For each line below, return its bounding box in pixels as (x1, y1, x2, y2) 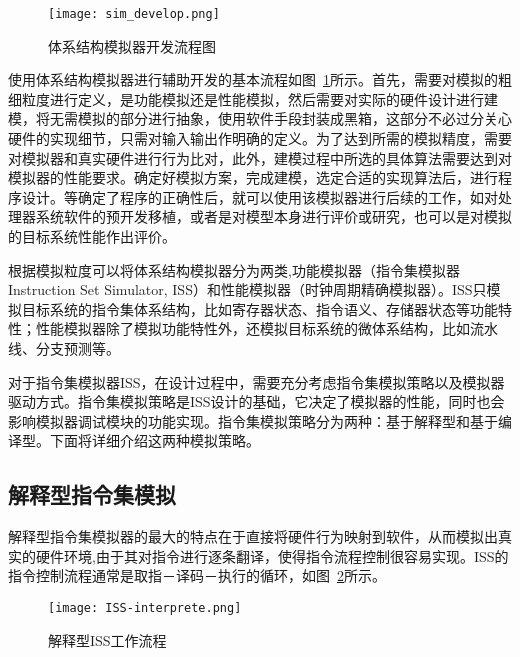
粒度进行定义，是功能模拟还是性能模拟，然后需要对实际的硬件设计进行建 (21, 88, 498, 109)
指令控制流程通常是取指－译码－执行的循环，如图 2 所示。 (8, 565, 386, 586)
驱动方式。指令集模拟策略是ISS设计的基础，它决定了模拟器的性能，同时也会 (8, 391, 505, 412)
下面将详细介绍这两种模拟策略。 (49, 430, 260, 451)
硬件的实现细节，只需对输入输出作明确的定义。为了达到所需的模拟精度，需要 (8, 128, 512, 149)
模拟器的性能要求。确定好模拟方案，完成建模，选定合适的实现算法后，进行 (8, 167, 498, 188)
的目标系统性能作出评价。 (8, 226, 176, 246)
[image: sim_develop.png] (48, 7, 220, 21)
